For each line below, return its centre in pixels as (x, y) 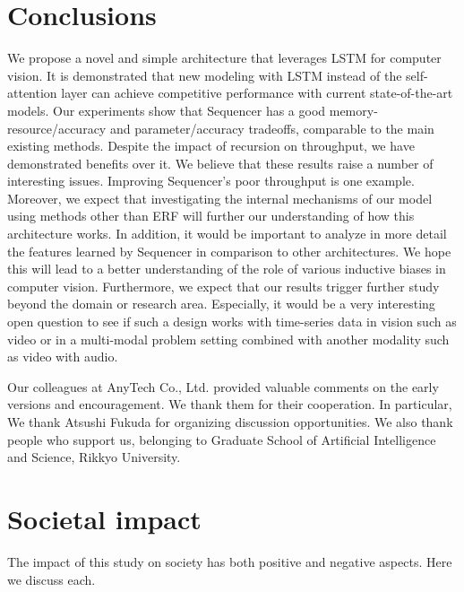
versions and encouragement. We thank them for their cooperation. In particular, (230, 404)
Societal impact (104, 518)
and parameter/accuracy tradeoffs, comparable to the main (272, 128)
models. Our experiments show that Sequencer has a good (167, 110)
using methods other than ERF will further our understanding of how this (211, 216)
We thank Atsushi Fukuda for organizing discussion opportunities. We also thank (230, 422)
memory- (353, 110)
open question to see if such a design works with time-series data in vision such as (232, 322)
